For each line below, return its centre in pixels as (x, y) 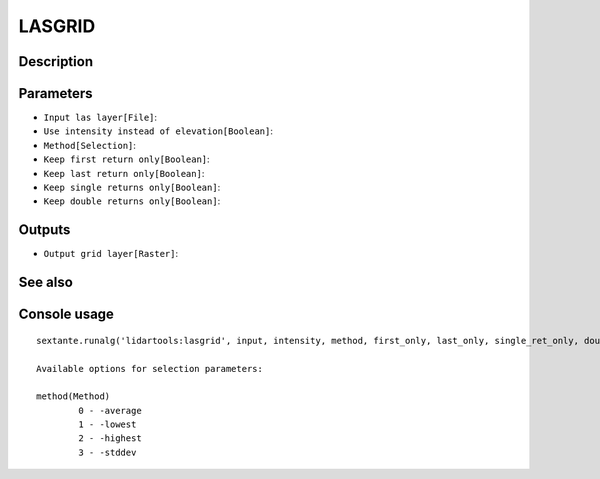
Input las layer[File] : (100, 117)
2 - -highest (110, 438)
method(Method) (73, 396)
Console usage (66, 314)
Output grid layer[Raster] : (111, 254)
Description (56, 61)
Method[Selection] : (90, 145)
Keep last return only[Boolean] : (124, 173)
